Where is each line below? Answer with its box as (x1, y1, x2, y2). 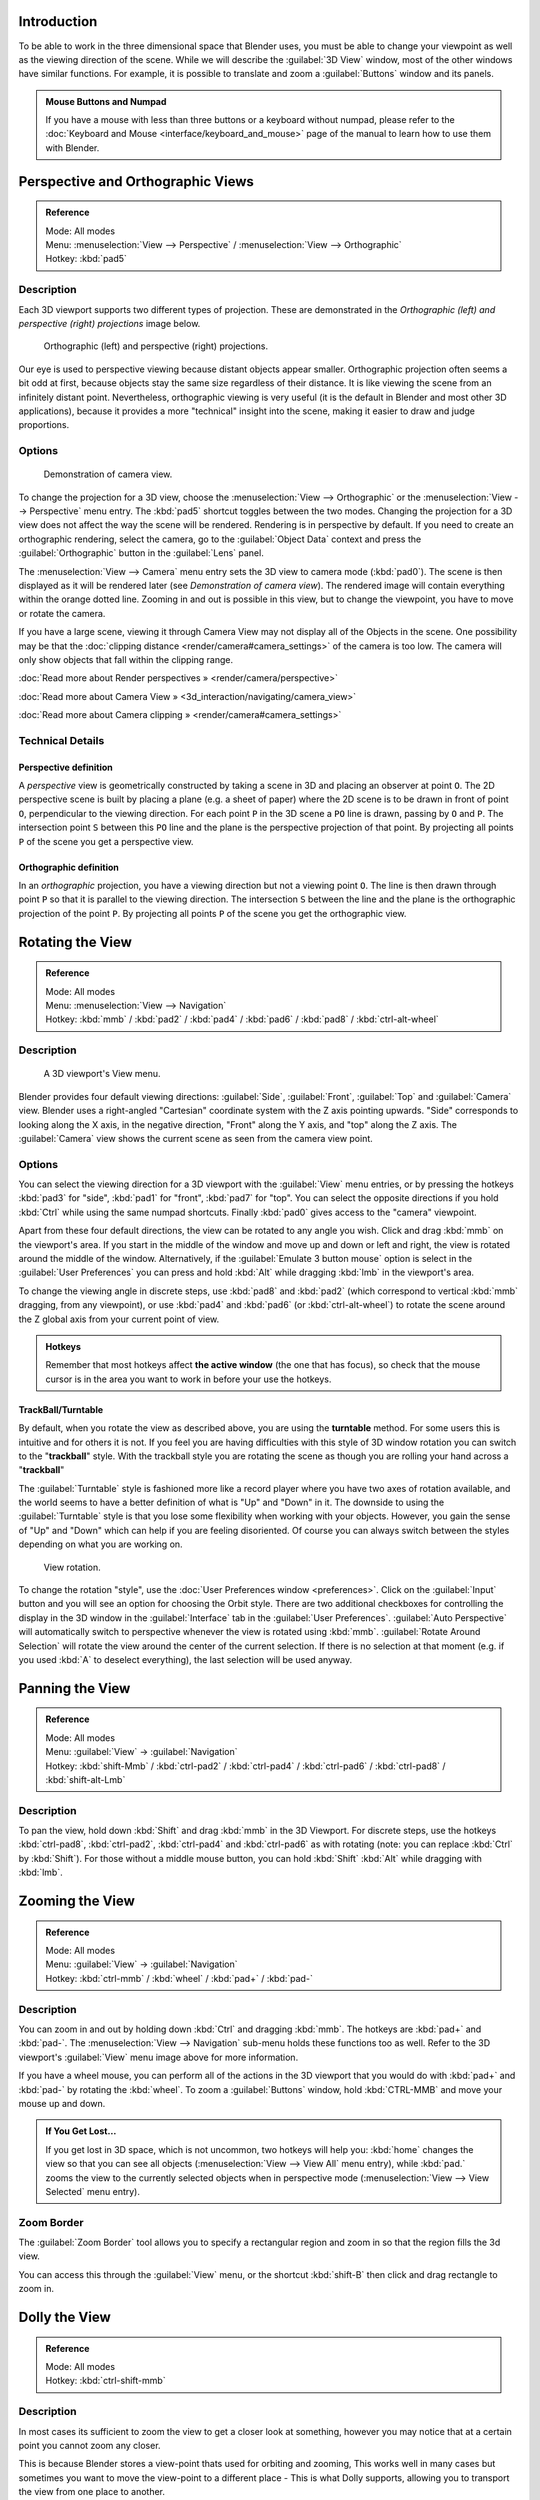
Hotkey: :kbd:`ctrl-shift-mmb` (45, 2375, 166, 2387)
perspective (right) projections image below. (18, 317, 201, 329)
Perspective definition (18, 761, 114, 773)
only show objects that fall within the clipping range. (18, 653, 234, 665)
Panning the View (18, 1680, 131, 1697)
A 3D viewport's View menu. (43, 1068, 161, 1080)
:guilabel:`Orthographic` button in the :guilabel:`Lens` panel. (18, 547, 264, 559)
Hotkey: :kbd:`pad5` (45, 253, 127, 265)
